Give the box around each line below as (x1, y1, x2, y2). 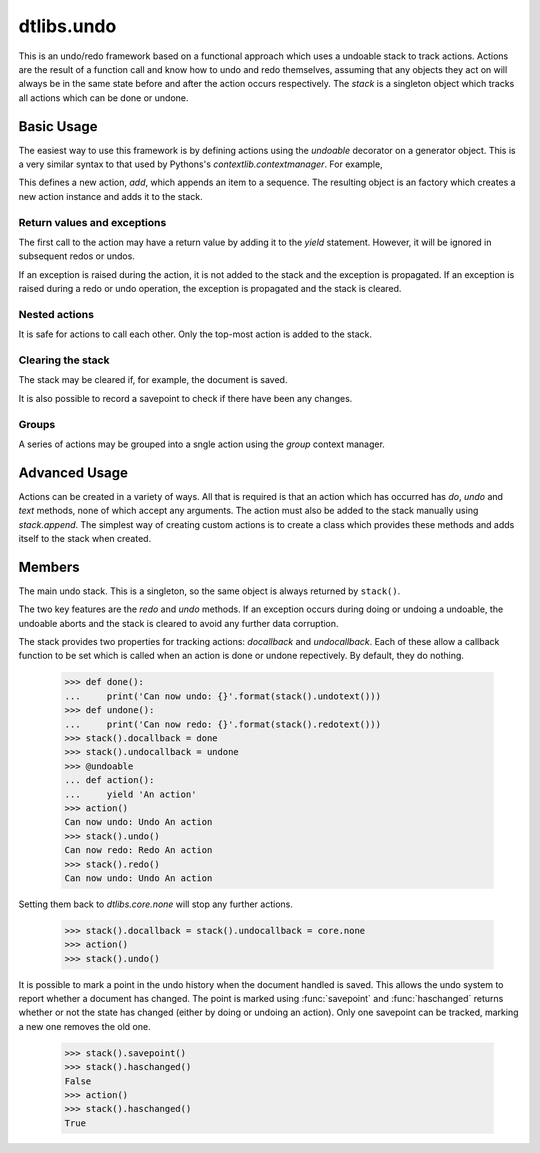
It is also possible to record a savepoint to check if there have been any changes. (18, 392, 353, 404)
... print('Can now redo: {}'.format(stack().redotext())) (64, 718, 382, 730)
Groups (18, 417, 56, 431)
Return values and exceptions (18, 215, 167, 229)
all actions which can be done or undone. (18, 91, 189, 104)
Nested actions (18, 307, 95, 321)
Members (18, 558, 80, 575)
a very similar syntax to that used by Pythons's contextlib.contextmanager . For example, (18, 158, 384, 170)
